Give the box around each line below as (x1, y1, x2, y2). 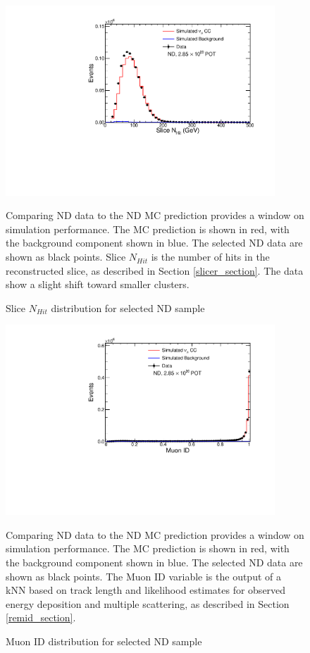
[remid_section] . (6, 610, 76, 625)
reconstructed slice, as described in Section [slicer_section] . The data (6, 263, 304, 278)
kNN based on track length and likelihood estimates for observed (6, 583, 286, 597)
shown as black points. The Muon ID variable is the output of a (6, 568, 281, 583)
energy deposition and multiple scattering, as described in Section (6, 596, 290, 611)
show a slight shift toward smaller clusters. (6, 277, 190, 292)
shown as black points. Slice (6, 249, 126, 264)
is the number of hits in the (151, 249, 270, 264)
